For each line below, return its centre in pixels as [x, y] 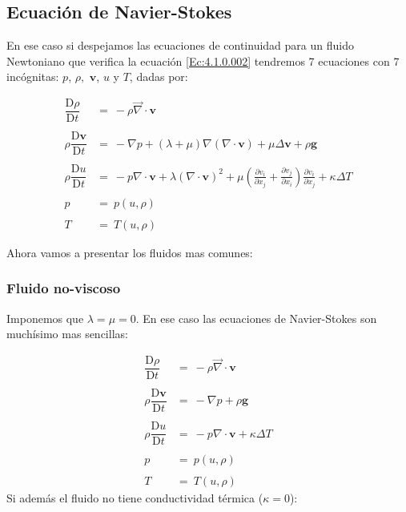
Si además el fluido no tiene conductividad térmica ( [135, 498]
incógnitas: [33, 77]
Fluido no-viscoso [64, 288]
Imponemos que [45, 318]
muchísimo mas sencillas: [67, 334]
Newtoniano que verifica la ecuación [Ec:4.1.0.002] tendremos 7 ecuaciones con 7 [203, 60]
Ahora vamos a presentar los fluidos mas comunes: [130, 252]
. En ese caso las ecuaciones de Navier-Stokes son [256, 318]
